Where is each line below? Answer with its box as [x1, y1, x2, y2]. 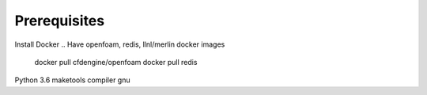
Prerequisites [14, 12, 105, 29]
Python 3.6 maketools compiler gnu [14, 75, 130, 85]
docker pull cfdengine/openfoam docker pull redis [34, 57, 198, 66]
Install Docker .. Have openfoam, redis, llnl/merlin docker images [14, 40, 225, 49]
